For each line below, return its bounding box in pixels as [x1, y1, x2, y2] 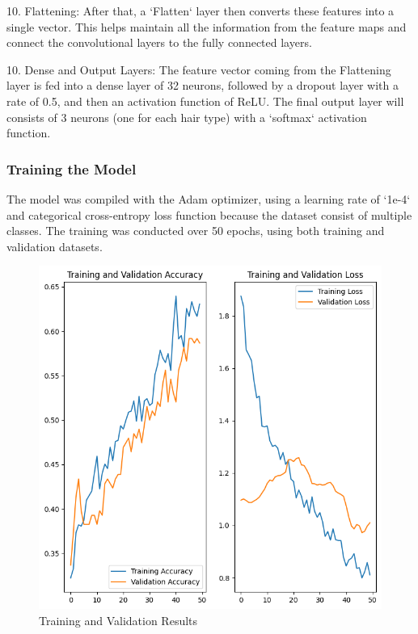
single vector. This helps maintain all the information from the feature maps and [6, 18, 407, 35]
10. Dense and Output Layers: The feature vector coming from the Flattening [6, 61, 391, 78]
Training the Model [6, 158, 137, 178]
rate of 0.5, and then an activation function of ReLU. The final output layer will [6, 92, 404, 109]
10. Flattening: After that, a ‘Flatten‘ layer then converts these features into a [6, 2, 395, 19]
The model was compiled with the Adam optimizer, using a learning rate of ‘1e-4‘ [6, 190, 411, 207]
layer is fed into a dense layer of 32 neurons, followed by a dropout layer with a [6, 77, 399, 94]
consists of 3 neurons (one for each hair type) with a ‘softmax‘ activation [6, 108, 367, 125]
